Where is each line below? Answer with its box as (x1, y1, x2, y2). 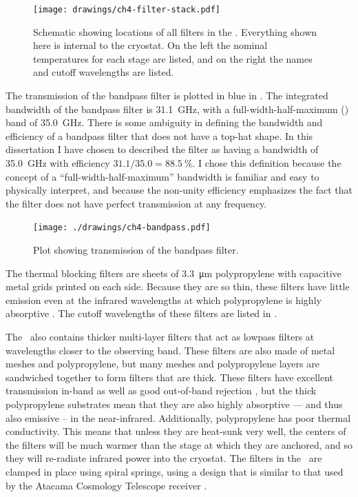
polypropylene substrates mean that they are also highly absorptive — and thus (6, 396, 343, 411)
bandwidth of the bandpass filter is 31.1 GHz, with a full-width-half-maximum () (6, 101, 349, 116)
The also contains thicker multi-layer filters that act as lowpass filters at (6, 329, 315, 343)
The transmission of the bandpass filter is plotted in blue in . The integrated (6, 88, 328, 103)
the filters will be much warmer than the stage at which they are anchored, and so (6, 437, 352, 452)
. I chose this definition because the (192, 156, 341, 170)
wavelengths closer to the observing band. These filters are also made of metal (6, 343, 335, 357)
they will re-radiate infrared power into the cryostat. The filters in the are (6, 451, 322, 465)
